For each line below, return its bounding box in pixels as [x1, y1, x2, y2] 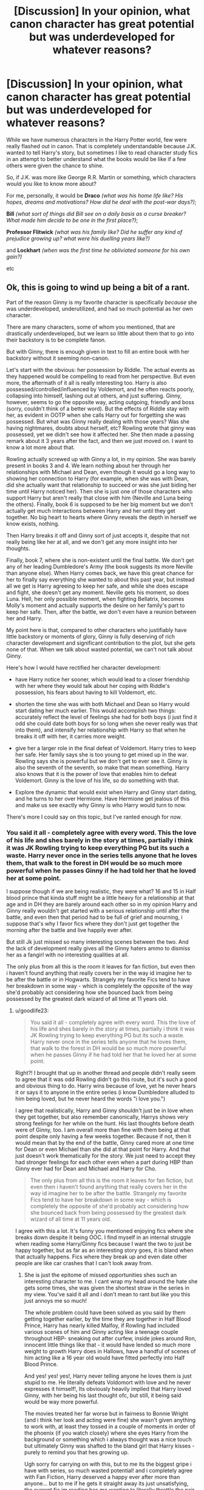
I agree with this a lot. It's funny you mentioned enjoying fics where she [15, 1227, 194, 1235]
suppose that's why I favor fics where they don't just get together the [6, 920, 180, 927]
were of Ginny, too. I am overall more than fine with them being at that [15, 1126, 190, 1134]
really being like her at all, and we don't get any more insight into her [6, 538, 178, 545]
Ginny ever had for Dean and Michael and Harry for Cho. [15, 1165, 157, 1172]
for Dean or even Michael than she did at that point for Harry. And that [15, 1145, 191, 1153]
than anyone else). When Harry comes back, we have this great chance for [6, 569, 194, 577]
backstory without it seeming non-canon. [6, 354, 110, 362]
